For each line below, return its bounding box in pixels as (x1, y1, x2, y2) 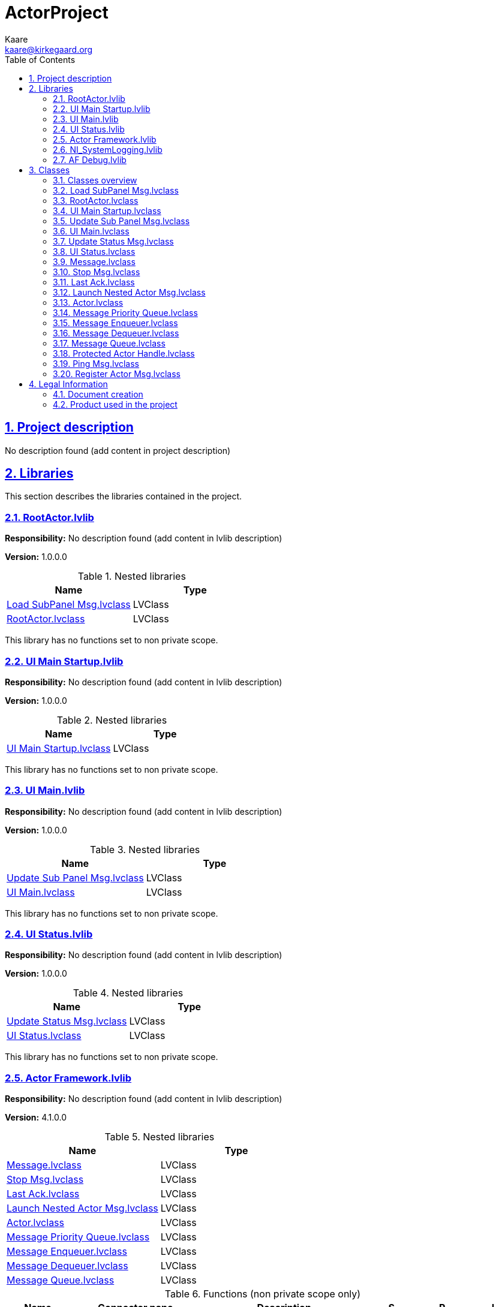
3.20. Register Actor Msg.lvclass (53, 368, 181, 379)
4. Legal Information (29, 378, 108, 389)
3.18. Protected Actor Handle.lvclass (53, 348, 195, 359)
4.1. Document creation (53, 389, 143, 399)
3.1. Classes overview (53, 174, 137, 185)
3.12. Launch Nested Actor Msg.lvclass (53, 287, 206, 297)
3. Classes (29, 164, 70, 175)
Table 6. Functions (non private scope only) (164, 1288, 361, 1300)
